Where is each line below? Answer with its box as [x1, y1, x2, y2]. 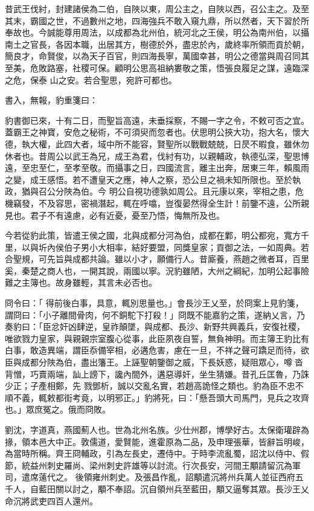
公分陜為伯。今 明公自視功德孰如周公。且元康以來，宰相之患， [46, 185, 295, 198]
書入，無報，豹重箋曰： [5, 94, 98, 106]
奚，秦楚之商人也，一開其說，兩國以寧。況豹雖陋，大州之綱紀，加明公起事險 [5, 264, 309, 277]
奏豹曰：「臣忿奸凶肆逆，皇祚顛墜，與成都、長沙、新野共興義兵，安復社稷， [5, 320, 305, 333]
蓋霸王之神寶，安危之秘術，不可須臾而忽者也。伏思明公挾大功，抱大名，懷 [5, 126, 301, 138]
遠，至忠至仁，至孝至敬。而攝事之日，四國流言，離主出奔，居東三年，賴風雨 [5, 161, 309, 174]
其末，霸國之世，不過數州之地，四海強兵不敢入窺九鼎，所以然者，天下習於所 [5, 14, 309, 27]
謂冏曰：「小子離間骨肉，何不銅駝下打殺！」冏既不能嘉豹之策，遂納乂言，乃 [5, 308, 305, 321]
